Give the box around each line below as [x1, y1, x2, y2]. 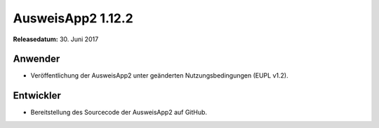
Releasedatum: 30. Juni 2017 [13, 35, 99, 43]
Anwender [13, 53, 60, 65]
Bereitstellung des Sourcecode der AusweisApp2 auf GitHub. [30, 108, 207, 117]
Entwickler [13, 90, 61, 101]
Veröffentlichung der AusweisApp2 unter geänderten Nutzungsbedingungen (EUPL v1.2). [30, 71, 288, 80]
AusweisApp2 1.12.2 [13, 10, 133, 26]
